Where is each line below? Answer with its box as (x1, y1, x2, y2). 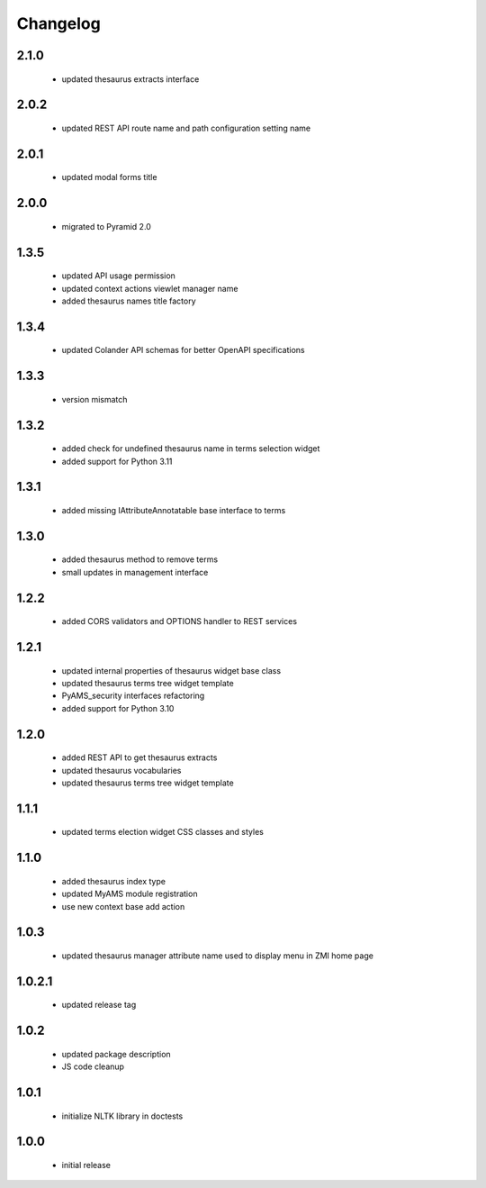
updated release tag (61, 1000, 137, 1011)
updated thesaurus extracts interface (61, 73, 200, 85)
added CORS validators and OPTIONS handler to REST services (61, 616, 297, 627)
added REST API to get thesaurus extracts (61, 752, 218, 763)
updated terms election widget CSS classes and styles (61, 827, 265, 838)
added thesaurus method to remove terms (61, 554, 219, 565)
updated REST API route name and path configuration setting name (61, 122, 311, 133)
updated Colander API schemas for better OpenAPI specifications (61, 345, 305, 356)
